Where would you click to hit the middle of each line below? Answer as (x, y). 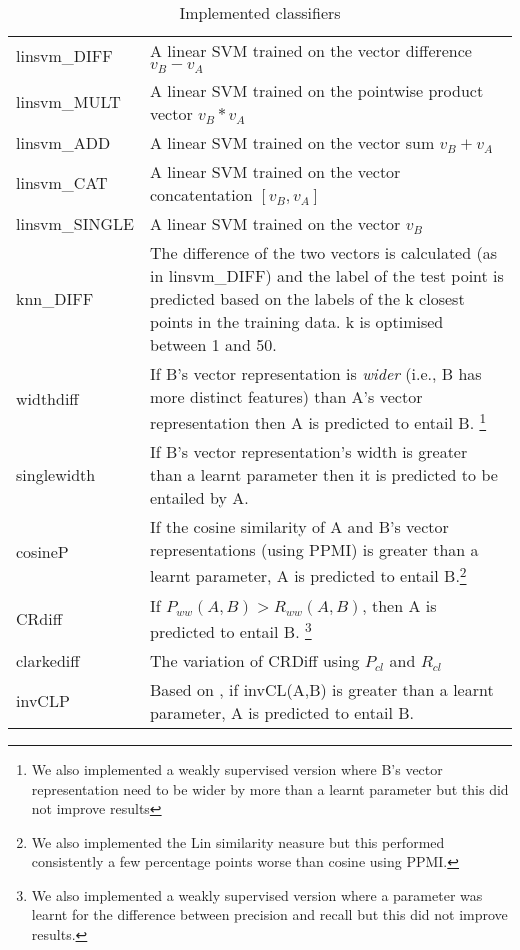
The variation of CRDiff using (255, 660)
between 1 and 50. (213, 344)
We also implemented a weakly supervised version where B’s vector (237, 768)
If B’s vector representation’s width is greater (309, 452)
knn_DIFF (55, 298)
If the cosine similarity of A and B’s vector (299, 527)
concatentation (201, 194)
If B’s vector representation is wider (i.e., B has (316, 373)
